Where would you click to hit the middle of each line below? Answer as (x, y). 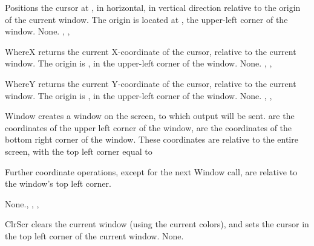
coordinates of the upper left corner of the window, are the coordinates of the (149, 127)
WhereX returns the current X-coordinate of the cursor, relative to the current (151, 51)
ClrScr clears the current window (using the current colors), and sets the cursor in (157, 224)
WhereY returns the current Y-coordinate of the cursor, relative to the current (151, 83)
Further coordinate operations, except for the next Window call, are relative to (151, 171)
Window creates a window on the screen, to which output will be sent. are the (150, 116)
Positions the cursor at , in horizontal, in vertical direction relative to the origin (153, 7)
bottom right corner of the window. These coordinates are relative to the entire (152, 139)
